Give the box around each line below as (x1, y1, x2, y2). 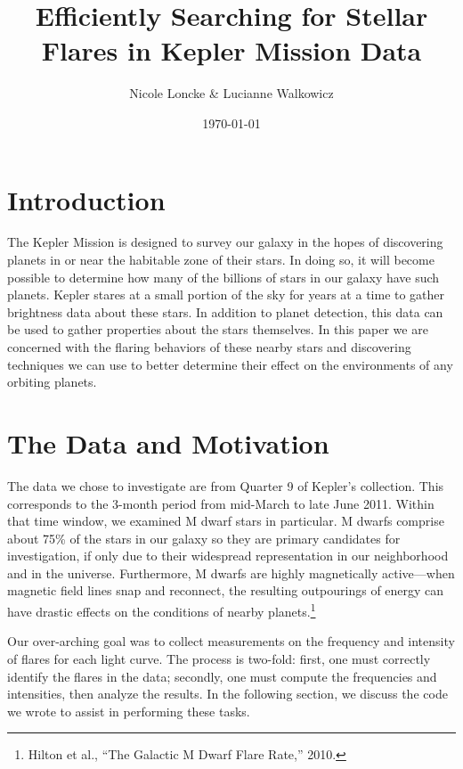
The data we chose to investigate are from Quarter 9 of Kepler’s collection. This (7, 476, 444, 495)
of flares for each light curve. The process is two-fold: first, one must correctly (7, 649, 431, 667)
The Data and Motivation (7, 424, 329, 461)
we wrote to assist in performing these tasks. (7, 701, 250, 720)
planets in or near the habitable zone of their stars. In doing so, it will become (7, 250, 435, 269)
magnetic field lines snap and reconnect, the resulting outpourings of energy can (7, 581, 444, 600)
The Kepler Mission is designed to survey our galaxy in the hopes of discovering (7, 233, 443, 251)
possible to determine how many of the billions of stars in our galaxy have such (7, 267, 440, 286)
